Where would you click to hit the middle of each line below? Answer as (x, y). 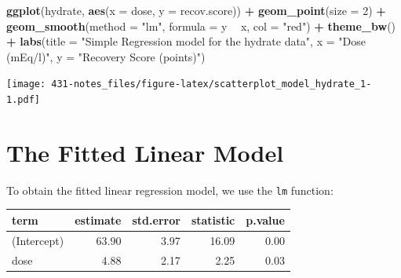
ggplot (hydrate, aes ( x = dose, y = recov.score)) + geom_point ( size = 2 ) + (196, 10)
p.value (265, 219)
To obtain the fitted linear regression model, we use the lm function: (170, 190)
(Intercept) (38, 240)
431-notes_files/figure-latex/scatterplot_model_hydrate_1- (211, 84)
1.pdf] (23, 100)
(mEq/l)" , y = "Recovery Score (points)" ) (106, 56)
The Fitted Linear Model (145, 152)
